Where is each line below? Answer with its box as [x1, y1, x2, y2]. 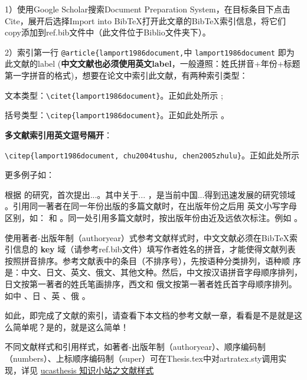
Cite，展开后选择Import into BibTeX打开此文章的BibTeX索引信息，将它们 [5, 14, 286, 27]
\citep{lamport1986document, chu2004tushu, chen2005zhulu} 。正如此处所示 [5, 148, 299, 161]
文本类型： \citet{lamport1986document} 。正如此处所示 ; [5, 89, 223, 101]
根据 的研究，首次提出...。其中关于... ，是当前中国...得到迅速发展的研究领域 [5, 188, 296, 200]
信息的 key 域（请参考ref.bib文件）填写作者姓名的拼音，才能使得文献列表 [12, 243, 296, 255]
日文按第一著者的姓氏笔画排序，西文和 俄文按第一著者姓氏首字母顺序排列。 [5, 277, 297, 290]
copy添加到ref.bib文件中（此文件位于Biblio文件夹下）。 [5, 26, 211, 38]
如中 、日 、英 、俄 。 [5, 289, 90, 301]
